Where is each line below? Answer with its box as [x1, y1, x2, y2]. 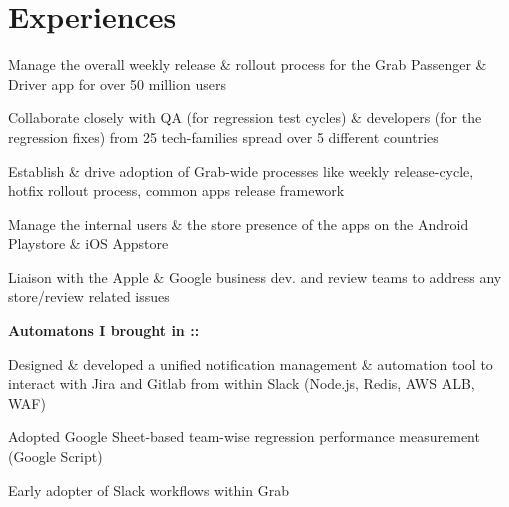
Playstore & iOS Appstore [8, 233, 169, 254]
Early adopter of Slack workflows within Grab [8, 479, 289, 500]
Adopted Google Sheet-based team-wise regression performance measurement [8, 426, 480, 447]
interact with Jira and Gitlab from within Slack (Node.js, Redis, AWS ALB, [8, 373, 475, 394]
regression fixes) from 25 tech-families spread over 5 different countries [8, 126, 439, 147]
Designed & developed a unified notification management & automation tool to [8, 353, 493, 374]
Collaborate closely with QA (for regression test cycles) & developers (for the [8, 107, 482, 128]
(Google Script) [8, 446, 103, 467]
